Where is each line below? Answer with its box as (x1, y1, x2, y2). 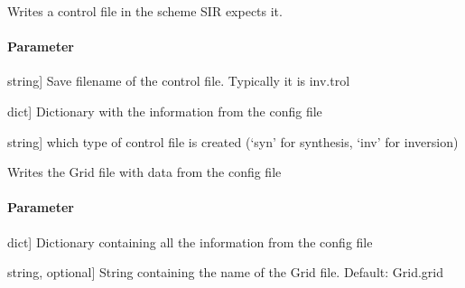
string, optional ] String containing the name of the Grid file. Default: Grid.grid (7, 263, 444, 282)
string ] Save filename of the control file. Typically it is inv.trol (7, 71, 350, 90)
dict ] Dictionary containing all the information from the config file (7, 232, 373, 251)
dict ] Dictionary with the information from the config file (7, 101, 322, 120)
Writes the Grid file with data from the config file (7, 163, 282, 181)
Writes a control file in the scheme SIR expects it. (7, 2, 283, 20)
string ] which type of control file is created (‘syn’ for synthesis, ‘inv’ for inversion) (7, 132, 459, 151)
